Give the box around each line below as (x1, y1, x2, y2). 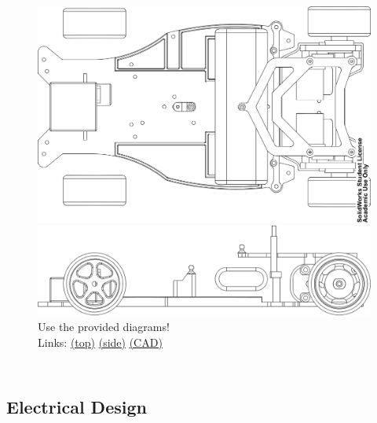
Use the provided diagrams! (38, 318, 170, 334)
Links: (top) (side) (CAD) (38, 333, 163, 350)
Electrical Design (6, 394, 147, 418)
